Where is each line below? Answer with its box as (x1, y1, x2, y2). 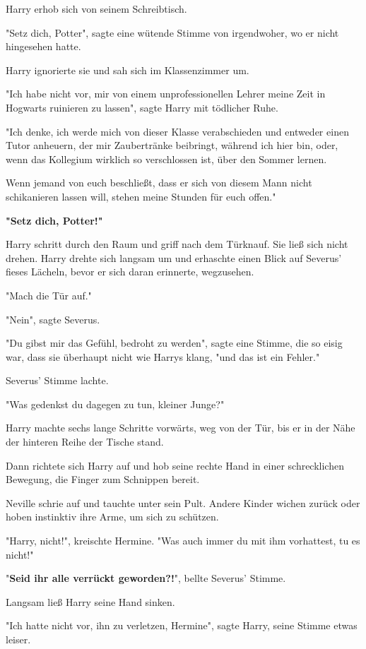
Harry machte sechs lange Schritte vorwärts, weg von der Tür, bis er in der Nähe (6, 420, 355, 435)
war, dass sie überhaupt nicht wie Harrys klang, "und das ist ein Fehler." (6, 349, 320, 364)
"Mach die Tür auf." (6, 287, 92, 302)
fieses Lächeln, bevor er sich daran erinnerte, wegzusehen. (6, 264, 254, 279)
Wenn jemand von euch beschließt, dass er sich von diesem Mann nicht (6, 175, 312, 190)
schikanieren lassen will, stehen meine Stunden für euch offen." (6, 189, 276, 203)
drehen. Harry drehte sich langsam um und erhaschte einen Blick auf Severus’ (6, 250, 342, 265)
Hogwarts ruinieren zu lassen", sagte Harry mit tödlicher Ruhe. (6, 100, 278, 114)
